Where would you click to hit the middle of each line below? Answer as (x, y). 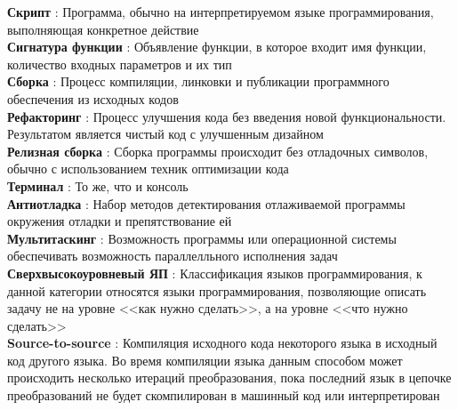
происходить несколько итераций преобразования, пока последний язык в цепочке (229, 378)
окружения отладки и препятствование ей (120, 221)
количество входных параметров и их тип (120, 64)
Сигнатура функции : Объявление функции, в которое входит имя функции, (217, 47)
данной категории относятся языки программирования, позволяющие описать (217, 290)
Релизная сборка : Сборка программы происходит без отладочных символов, (218, 151)
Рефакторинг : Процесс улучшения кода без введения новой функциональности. (227, 116)
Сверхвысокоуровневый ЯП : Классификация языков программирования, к (215, 273)
